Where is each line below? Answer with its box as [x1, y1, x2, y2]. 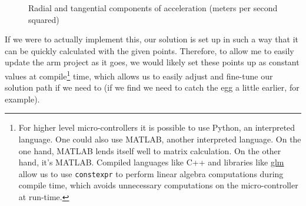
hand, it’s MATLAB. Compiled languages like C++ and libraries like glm [18, 156, 284, 168]
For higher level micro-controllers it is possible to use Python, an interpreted [18, 121, 295, 134]
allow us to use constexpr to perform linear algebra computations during [18, 167, 284, 180]
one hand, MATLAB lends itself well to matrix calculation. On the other [18, 144, 281, 157]
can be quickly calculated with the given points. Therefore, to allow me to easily [5, 44, 294, 57]
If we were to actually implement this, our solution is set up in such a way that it [5, 33, 298, 45]
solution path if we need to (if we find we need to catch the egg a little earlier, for [5, 81, 300, 94]
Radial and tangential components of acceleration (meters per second [28, 2, 278, 14]
